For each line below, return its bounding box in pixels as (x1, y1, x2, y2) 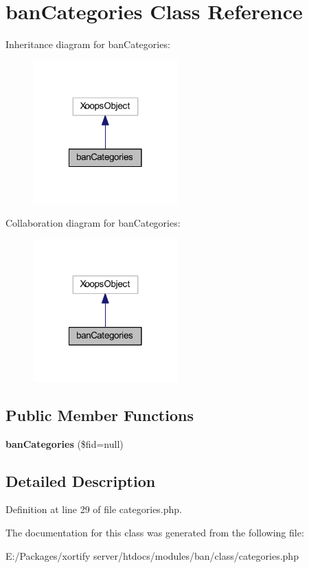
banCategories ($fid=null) (5, 436, 124, 451)
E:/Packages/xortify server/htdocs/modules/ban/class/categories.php (5, 548, 299, 563)
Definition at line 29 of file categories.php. (5, 502, 182, 516)
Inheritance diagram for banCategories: (5, 37, 170, 52)
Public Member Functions (5, 404, 194, 425)
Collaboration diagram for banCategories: (5, 215, 181, 229)
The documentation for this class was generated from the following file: (5, 525, 304, 539)
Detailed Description (5, 470, 156, 491)
